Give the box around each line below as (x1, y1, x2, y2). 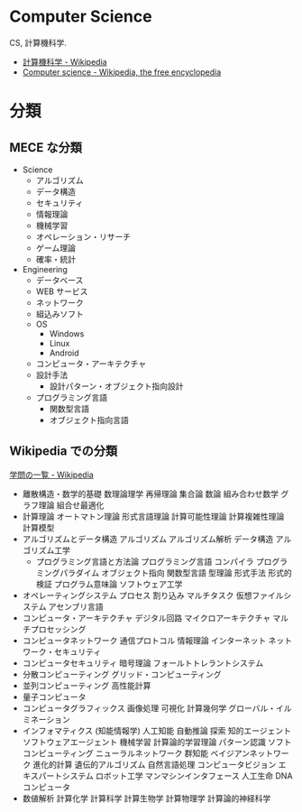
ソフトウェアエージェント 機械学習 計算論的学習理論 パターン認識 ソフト (22, 736, 292, 747)
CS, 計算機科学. (9, 37, 68, 48)
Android (49, 347, 79, 358)
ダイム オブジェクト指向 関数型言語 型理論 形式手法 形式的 (75, 567, 292, 578)
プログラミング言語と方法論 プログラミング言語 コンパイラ (35, 556, 254, 567)
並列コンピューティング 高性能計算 (22, 679, 151, 691)
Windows (49, 328, 85, 339)
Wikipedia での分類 (9, 444, 118, 459)
